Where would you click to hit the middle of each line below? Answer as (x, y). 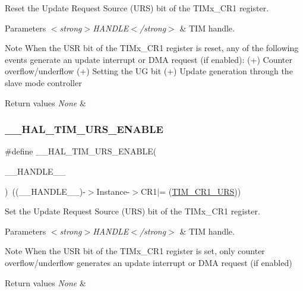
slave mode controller (43, 82)
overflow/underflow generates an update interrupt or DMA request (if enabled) (149, 262)
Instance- (113, 191)
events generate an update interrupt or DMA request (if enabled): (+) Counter (149, 59)
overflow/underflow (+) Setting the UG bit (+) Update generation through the (149, 71)
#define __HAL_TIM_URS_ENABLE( (81, 151)
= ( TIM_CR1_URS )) (200, 191)
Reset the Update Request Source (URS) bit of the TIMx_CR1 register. (137, 8)
